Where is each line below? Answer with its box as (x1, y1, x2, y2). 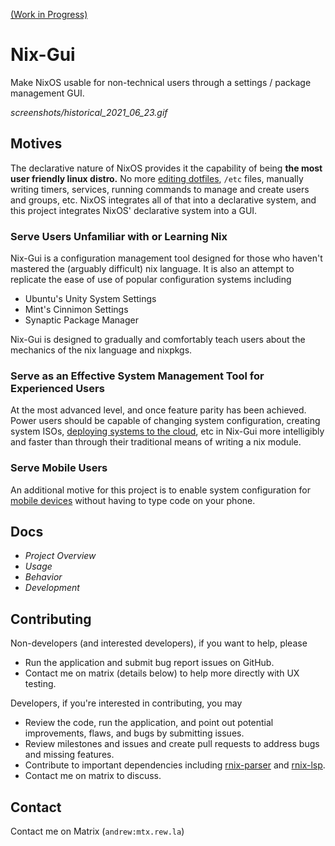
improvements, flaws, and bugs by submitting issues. (24, 727, 245, 739)
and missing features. (24, 749, 115, 761)
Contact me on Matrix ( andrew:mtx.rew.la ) (10, 825, 185, 838)
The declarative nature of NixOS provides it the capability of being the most (10, 162, 323, 174)
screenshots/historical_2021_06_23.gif (10, 106, 168, 118)
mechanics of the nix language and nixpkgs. (10, 344, 193, 356)
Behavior (24, 571, 63, 583)
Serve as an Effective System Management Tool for (10, 369, 265, 383)
